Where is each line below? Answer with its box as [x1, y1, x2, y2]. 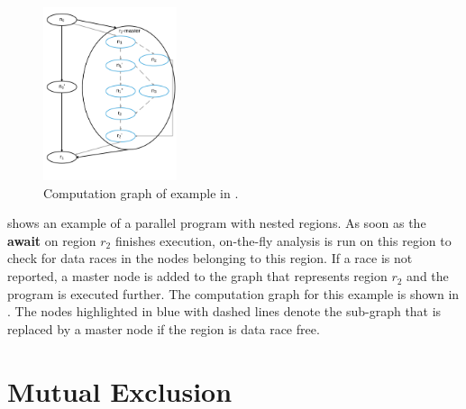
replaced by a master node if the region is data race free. [7, 319, 320, 338]
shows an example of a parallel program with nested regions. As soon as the [7, 214, 426, 232]
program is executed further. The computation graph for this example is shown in [7, 284, 460, 303]
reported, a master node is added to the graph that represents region [7, 267, 388, 286]
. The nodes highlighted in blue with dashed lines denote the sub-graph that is [7, 302, 442, 321]
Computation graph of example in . [43, 183, 239, 202]
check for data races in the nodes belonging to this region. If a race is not [7, 249, 413, 268]
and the [407, 267, 449, 286]
